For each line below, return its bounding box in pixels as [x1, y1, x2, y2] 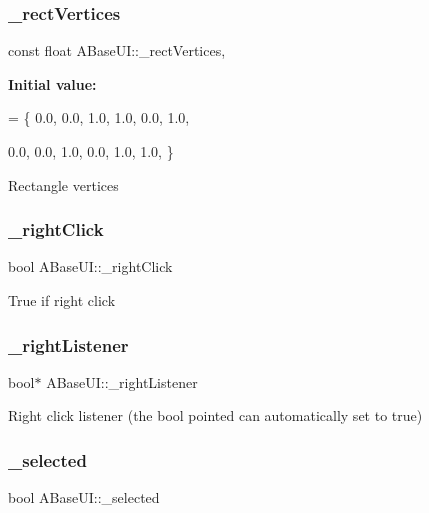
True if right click [8, 290, 116, 310]
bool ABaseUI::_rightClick [8, 256, 173, 277]
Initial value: [8, 73, 97, 94]
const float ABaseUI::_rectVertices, [8, 40, 226, 61]
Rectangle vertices [8, 174, 119, 195]
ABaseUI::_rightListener [46, 371, 198, 392]
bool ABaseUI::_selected [8, 487, 160, 508]
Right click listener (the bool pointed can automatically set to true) [8, 405, 423, 426]
